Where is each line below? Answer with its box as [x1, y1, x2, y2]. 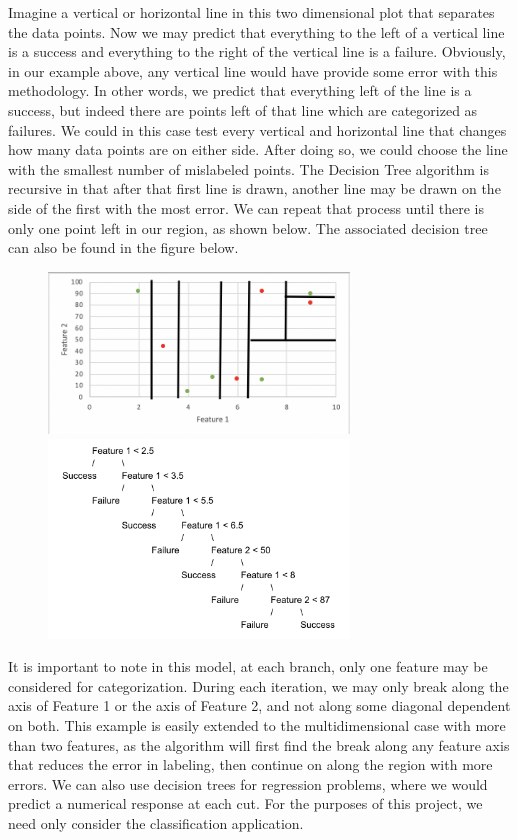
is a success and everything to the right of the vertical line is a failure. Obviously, [8, 41, 506, 62]
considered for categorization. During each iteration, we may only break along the [8, 675, 509, 696]
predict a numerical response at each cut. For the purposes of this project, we [8, 793, 483, 814]
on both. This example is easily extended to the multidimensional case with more [8, 715, 506, 736]
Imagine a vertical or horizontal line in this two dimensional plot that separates [8, 2, 495, 22]
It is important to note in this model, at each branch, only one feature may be [8, 656, 488, 677]
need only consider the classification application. [8, 813, 304, 834]
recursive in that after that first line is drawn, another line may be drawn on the [8, 178, 501, 199]
